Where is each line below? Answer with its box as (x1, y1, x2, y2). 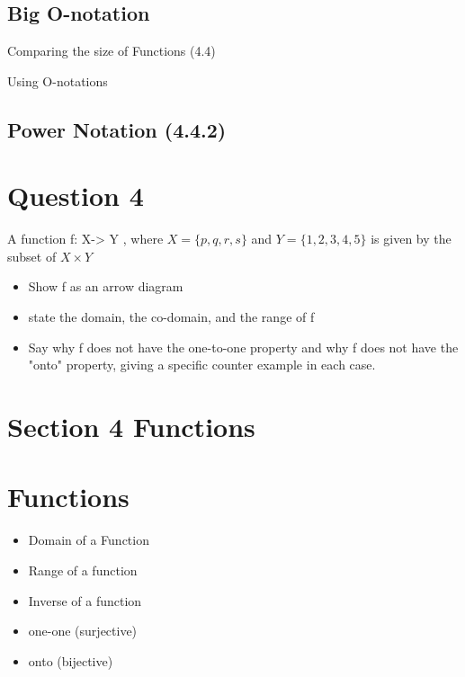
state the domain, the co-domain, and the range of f (28, 307, 315, 326)
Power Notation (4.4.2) (7, 115, 227, 143)
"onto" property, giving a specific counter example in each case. (28, 355, 376, 374)
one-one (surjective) (28, 621, 138, 640)
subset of (7, 246, 57, 265)
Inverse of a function (28, 591, 142, 610)
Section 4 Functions (7, 408, 255, 445)
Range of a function (28, 560, 138, 579)
